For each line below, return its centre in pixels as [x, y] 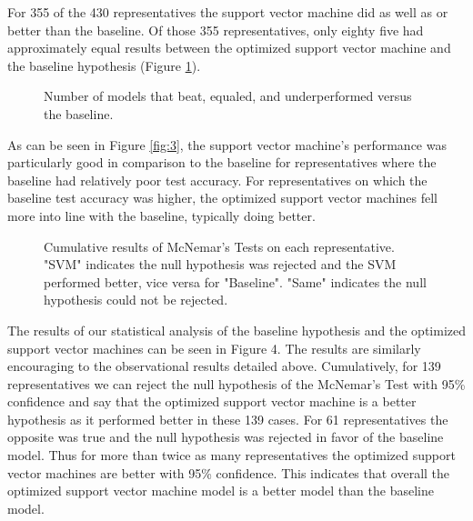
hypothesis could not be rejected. [136, 300]
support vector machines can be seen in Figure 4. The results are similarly [214, 348]
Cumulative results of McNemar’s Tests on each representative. [219, 246]
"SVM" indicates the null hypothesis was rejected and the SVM [220, 264]
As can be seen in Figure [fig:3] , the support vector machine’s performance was [227, 144]
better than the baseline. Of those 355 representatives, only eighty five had [216, 30]
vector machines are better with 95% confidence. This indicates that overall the [229, 472]
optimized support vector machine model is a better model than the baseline [221, 491]
